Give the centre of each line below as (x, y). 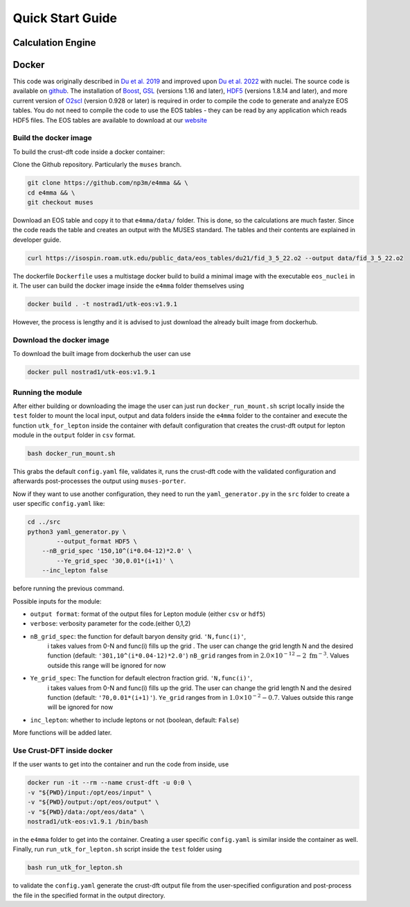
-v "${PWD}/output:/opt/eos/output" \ (93, 802)
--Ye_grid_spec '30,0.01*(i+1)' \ (115, 561)
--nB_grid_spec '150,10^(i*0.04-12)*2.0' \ (117, 551)
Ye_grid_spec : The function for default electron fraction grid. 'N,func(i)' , (141, 678)
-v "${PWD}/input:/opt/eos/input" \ (90, 792)
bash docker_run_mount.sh (71, 453)
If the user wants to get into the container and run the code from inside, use (121, 764)
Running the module (47, 392)
